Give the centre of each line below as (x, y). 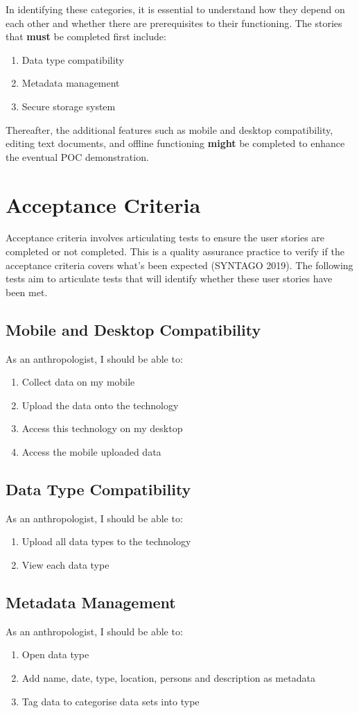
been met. (27, 292)
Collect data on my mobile (78, 382)
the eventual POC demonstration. (77, 156)
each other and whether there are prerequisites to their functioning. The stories (174, 23)
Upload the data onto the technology (100, 405)
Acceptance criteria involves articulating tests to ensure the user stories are (165, 238)
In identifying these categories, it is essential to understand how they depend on (175, 9)
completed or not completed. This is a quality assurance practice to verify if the (175, 251)
